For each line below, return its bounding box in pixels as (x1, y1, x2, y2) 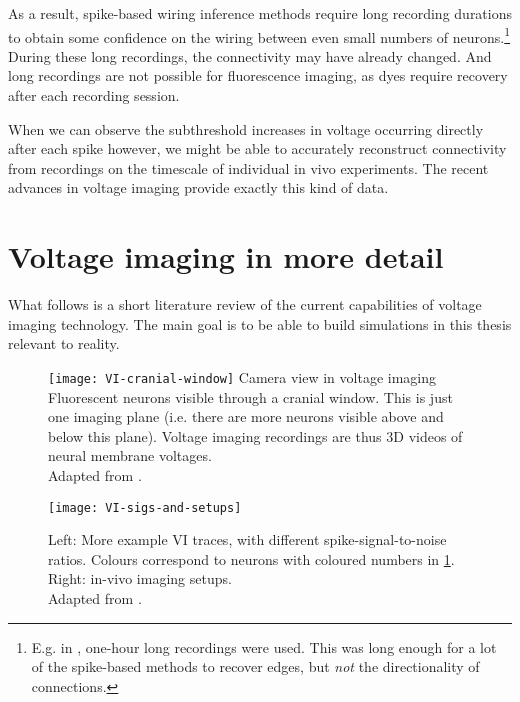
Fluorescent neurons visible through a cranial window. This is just (48, 386, 453, 407)
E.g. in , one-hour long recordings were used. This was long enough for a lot (31, 636, 497, 657)
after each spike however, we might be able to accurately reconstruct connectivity (8, 138, 507, 159)
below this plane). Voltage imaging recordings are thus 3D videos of (48, 425, 463, 446)
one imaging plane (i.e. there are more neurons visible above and (48, 406, 444, 427)
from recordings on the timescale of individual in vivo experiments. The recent (8, 157, 489, 178)
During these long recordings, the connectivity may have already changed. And (8, 45, 492, 66)
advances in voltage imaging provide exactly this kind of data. (8, 177, 389, 198)
